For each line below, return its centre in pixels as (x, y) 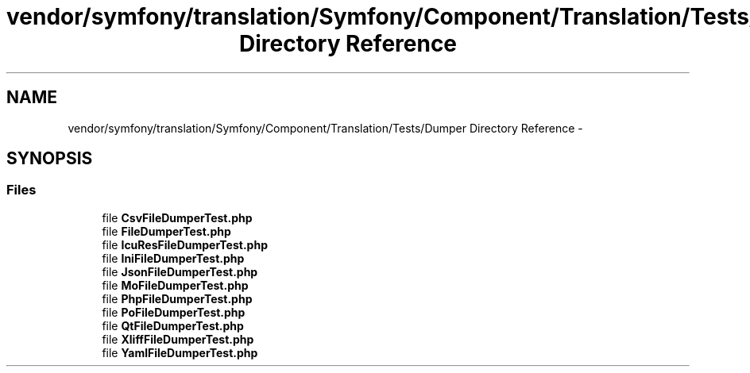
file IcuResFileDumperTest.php (185, 244)
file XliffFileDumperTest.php (178, 339)
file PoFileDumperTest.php (174, 312)
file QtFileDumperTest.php (173, 325)
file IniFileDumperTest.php (173, 258)
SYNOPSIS (50, 159)
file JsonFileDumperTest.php (180, 271)
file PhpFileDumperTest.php (177, 298)
